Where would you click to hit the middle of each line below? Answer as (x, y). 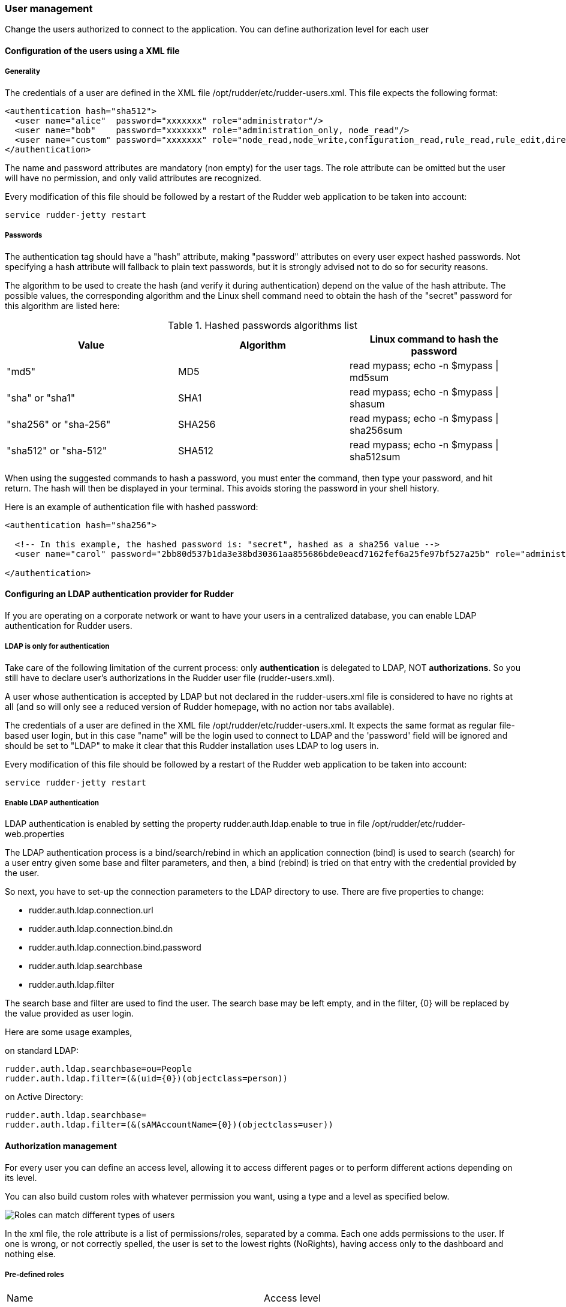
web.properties (35, 834)
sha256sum (376, 430)
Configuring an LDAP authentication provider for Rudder (119, 594)
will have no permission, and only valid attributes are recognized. (133, 178)
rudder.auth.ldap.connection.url (91, 910)
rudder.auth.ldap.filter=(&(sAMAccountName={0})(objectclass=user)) (169, 1125)
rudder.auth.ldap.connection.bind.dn (101, 929)
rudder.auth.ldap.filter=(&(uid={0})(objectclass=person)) (147, 1079)
